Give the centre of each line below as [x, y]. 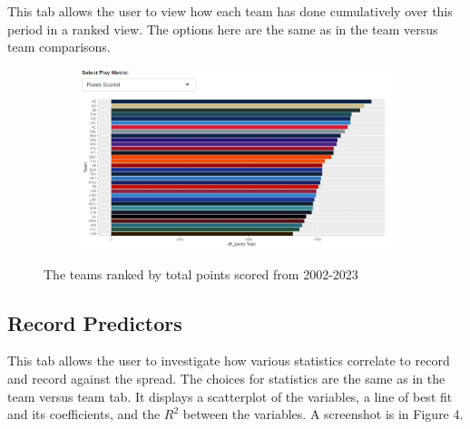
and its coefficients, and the [84, 414]
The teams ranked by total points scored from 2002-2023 [201, 273]
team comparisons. [59, 47]
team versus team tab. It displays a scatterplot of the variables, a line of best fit [230, 396]
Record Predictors [95, 322]
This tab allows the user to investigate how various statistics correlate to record [229, 361]
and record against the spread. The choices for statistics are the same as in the [226, 378]
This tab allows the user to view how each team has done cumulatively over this [230, 11]
